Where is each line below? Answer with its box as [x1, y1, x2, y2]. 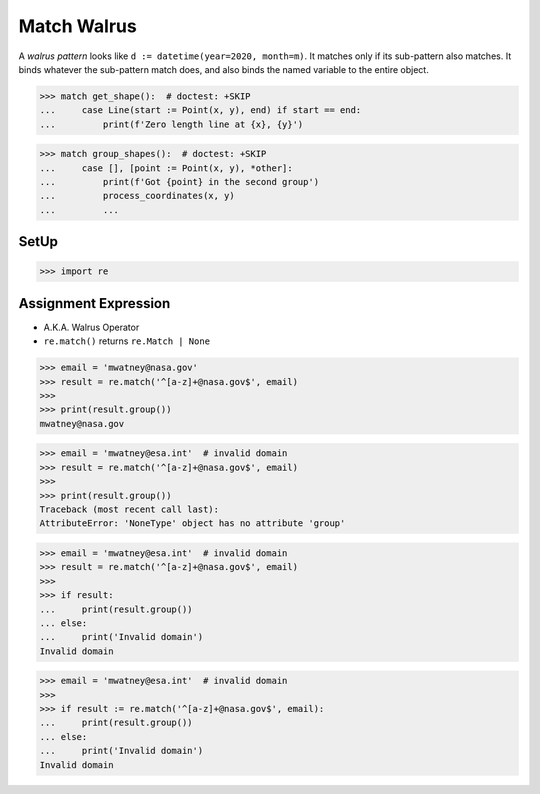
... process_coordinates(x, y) [39, 190, 235, 202]
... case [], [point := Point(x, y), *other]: [39, 162, 294, 174]
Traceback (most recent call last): [39, 504, 220, 515]
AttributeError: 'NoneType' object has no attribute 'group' [39, 518, 346, 529]
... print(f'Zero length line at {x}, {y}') [39, 118, 304, 130]
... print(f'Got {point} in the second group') [39, 176, 320, 188]
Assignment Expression [18, 295, 171, 312]
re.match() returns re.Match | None [43, 335, 210, 347]
